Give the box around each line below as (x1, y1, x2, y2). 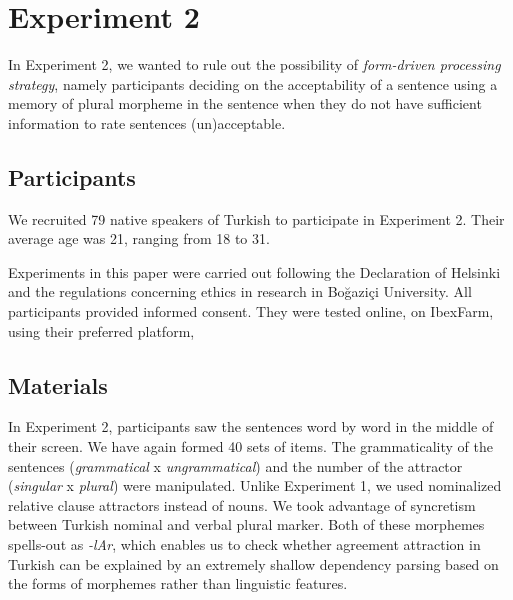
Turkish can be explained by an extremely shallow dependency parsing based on (8, 553, 499, 574)
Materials (8, 369, 108, 400)
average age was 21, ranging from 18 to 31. (8, 228, 270, 249)
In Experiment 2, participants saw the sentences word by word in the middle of (8, 416, 494, 437)
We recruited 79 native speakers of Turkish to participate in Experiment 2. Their (8, 208, 505, 229)
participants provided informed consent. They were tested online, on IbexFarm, (8, 301, 494, 322)
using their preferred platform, (8, 320, 195, 341)
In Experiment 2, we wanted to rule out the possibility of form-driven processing (8, 54, 501, 75)
